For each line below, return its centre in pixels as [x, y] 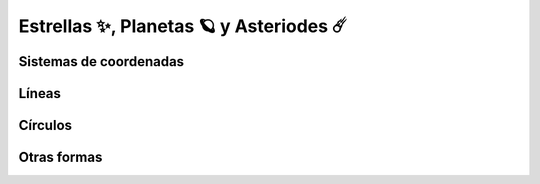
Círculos [45, 125]
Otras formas [60, 157]
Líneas [40, 93]
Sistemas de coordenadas [101, 61]
